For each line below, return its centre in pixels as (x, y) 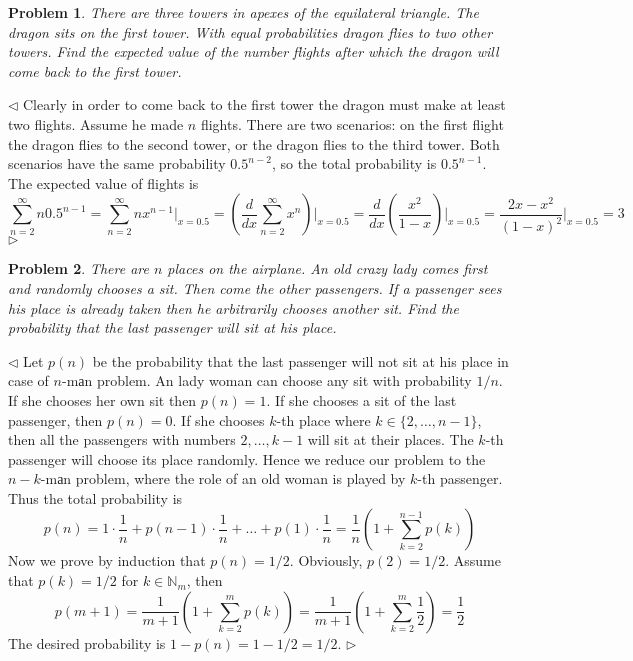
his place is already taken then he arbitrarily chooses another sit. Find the (233, 307)
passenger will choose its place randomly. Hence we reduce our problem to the (247, 458)
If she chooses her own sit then (102, 399)
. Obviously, (326, 560)
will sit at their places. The (390, 439)
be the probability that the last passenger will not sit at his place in (300, 360)
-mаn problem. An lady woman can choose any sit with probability (266, 380)
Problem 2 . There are (78, 268)
